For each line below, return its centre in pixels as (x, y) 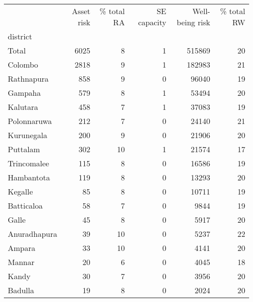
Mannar (21, 262)
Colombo (23, 64)
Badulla (21, 290)
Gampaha (24, 93)
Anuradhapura (33, 234)
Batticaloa (25, 205)
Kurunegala (27, 135)
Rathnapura (28, 79)
